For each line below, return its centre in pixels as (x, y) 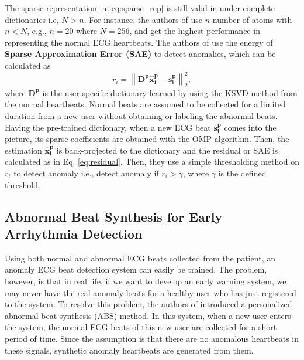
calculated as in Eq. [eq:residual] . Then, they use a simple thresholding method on (152, 162)
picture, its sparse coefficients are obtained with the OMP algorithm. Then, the (147, 139)
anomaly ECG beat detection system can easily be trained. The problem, (136, 269)
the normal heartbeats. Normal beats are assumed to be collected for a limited (145, 104)
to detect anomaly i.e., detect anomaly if (86, 173)
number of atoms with (252, 19)
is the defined (242, 173)
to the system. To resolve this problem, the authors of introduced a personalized (148, 304)
